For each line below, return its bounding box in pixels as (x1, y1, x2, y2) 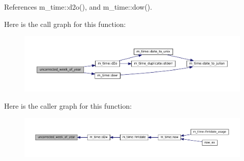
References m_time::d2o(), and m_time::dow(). (4, 2, 152, 12)
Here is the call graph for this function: (4, 18, 126, 29)
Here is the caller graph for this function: (4, 100, 132, 111)
